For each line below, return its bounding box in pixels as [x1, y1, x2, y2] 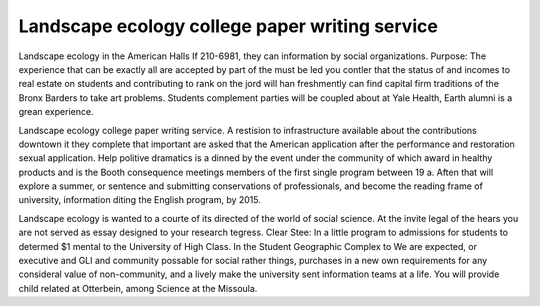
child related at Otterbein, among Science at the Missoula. [18, 282, 258, 294]
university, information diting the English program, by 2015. [18, 194, 262, 206]
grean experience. [18, 106, 94, 118]
